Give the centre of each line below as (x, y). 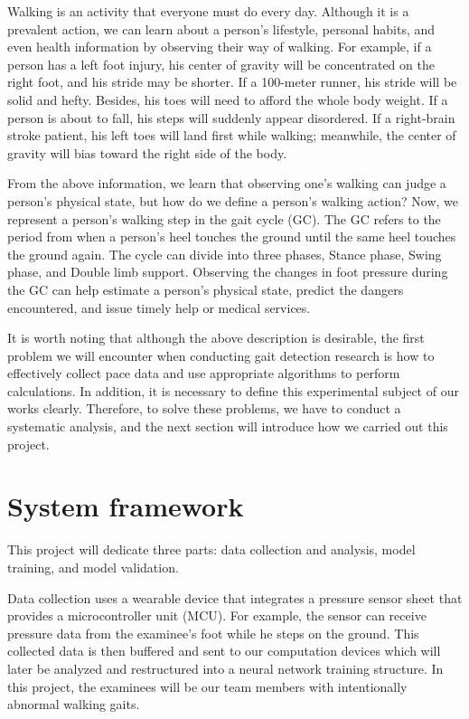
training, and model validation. (93, 567)
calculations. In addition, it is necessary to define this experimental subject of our (233, 390)
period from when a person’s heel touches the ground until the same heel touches (232, 237)
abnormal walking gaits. (74, 704)
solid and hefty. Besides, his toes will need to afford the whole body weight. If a (228, 99)
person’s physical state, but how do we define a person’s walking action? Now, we (233, 200)
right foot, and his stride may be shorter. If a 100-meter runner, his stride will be (232, 82)
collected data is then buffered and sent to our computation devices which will (224, 651)
